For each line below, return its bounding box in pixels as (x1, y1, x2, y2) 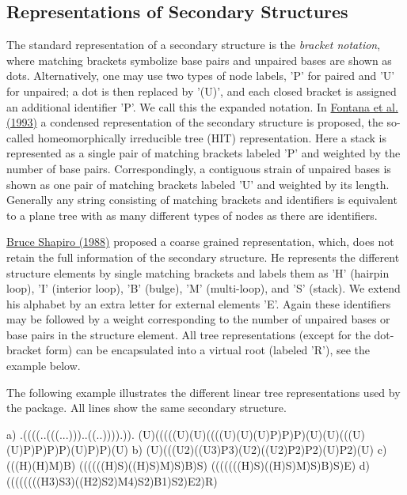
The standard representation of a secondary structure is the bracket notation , (6, 36, 381, 53)
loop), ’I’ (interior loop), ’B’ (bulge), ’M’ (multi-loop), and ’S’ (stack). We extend (6, 280, 401, 297)
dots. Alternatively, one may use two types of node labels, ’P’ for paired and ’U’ (6, 67, 395, 84)
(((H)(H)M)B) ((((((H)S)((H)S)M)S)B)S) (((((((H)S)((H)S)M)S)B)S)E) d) (6, 457, 371, 474)
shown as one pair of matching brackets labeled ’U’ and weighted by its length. (6, 176, 390, 192)
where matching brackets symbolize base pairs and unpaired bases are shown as (6, 51, 392, 68)
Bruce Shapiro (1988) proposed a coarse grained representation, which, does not (6, 233, 394, 250)
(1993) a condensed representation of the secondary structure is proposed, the (6, 114, 383, 130)
